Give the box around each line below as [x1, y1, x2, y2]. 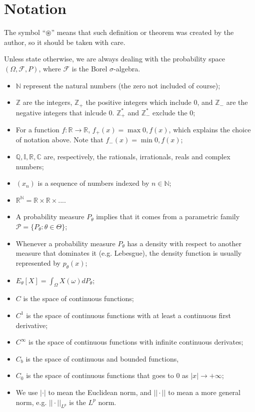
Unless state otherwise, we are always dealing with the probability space [4, 53, 225, 64]
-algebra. [113, 63, 140, 73]
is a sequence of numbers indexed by [37, 178, 149, 188]
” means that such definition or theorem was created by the [51, 27, 234, 37]
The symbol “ [4, 27, 46, 37]
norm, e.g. [15, 397, 47, 407]
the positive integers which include [85, 97, 191, 107]
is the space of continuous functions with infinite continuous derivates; [28, 337, 243, 347]
